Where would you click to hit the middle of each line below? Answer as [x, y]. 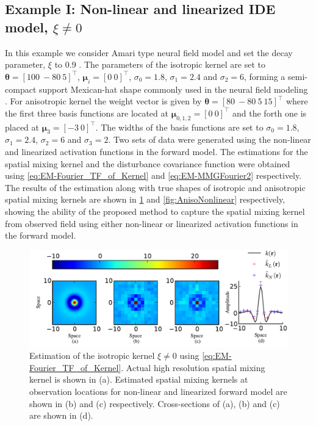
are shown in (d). [61, 415]
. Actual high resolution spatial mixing [193, 367]
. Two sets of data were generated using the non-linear [210, 139]
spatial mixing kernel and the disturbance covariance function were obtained [148, 163]
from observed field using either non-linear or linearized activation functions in [152, 223]
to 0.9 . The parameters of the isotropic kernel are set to [160, 64]
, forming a [265, 76]
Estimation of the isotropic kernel [92, 356]
